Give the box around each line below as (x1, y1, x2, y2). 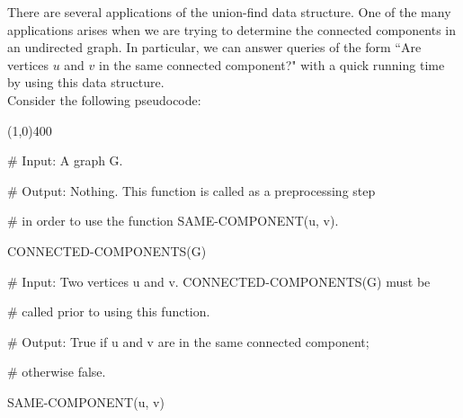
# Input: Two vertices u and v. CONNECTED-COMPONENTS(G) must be (7, 271, 431, 290)
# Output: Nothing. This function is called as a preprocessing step (7, 181, 376, 200)
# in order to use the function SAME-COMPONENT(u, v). (7, 211, 339, 230)
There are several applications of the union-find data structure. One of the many (7, 3, 451, 21)
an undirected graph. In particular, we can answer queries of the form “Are (7, 38, 422, 57)
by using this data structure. (7, 73, 165, 92)
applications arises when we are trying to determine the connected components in (7, 20, 456, 39)
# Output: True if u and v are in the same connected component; (7, 332, 370, 351)
